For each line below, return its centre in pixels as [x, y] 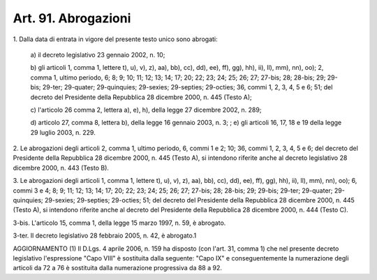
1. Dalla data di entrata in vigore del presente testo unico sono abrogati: [115, 39]
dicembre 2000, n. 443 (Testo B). [61, 168]
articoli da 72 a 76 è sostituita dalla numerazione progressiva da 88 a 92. [118, 268]
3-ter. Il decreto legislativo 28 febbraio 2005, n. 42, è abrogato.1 [105, 236]
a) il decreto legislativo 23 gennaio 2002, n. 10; [98, 54]
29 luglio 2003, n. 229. [63, 132]
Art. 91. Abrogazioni [72, 18]
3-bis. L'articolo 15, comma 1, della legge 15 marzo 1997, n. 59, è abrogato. [119, 223]
